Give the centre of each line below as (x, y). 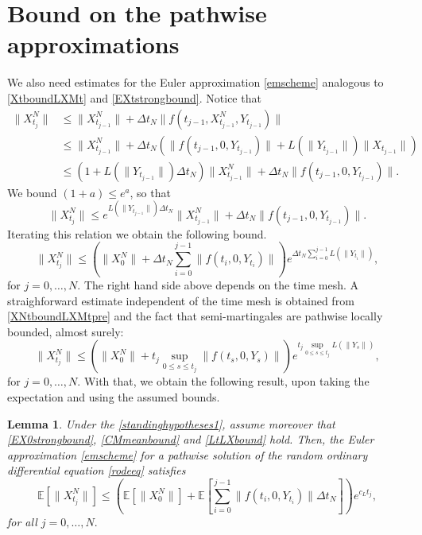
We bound (32, 192)
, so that (150, 192)
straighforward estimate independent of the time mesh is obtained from (181, 300)
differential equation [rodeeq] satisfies (97, 470)
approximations (93, 44)
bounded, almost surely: (66, 331)
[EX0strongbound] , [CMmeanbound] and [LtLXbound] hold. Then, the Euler (191, 439)
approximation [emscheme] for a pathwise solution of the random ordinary (188, 454)
